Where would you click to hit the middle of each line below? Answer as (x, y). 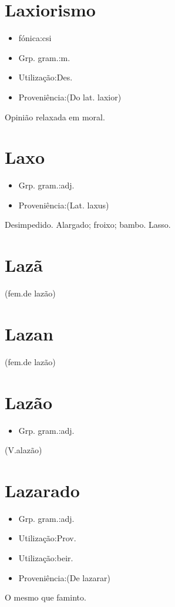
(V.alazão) (23, 450)
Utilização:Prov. (47, 538)
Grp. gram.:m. (44, 57)
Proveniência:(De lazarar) (64, 577)
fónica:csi (35, 38)
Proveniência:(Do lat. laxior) (70, 97)
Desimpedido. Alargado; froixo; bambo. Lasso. (88, 225)
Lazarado (42, 490)
